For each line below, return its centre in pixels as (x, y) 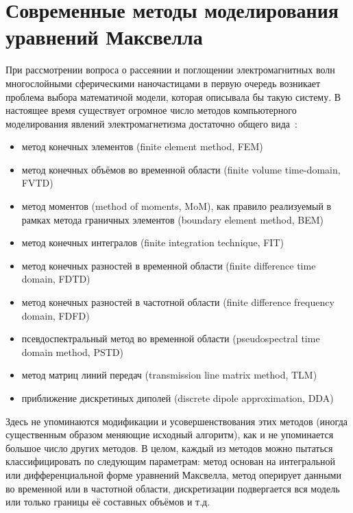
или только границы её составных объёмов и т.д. (108, 502)
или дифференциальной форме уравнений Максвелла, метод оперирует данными (173, 474)
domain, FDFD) (56, 315)
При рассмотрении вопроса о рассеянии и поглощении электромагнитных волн (170, 70)
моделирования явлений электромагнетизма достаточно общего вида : (151, 123)
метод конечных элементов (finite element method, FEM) (142, 146)
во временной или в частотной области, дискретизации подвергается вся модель (173, 488)
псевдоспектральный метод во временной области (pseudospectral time (171, 338)
